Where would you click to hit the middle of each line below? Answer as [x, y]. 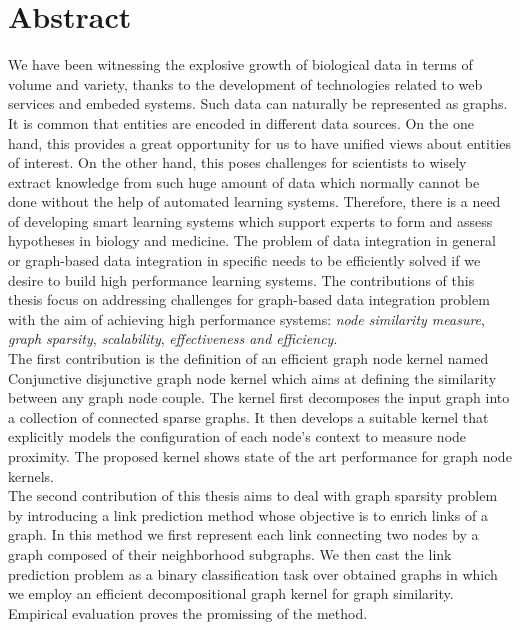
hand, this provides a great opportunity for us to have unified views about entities [260, 142]
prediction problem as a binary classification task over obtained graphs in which [253, 573]
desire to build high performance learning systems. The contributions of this [241, 279]
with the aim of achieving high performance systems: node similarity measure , [246, 318]
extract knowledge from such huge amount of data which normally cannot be [244, 181]
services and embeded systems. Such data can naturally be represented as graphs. [258, 103]
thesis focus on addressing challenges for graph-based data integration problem [249, 299]
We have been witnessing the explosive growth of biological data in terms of [240, 64]
